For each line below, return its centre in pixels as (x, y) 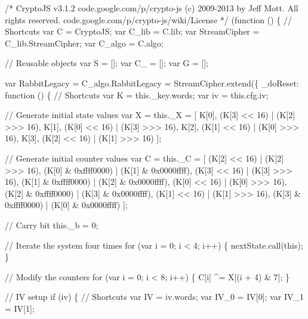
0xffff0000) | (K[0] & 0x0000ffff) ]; (66, 205)
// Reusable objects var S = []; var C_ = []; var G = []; (107, 63)
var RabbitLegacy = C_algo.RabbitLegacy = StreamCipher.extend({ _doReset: (152, 83)
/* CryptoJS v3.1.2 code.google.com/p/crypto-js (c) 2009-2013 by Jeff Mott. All (152, 8)
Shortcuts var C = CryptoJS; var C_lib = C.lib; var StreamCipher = (132, 31)
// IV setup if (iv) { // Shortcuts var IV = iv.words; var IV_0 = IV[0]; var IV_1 (154, 297)
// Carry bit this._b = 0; (52, 224)
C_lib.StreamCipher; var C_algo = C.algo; (84, 43)
